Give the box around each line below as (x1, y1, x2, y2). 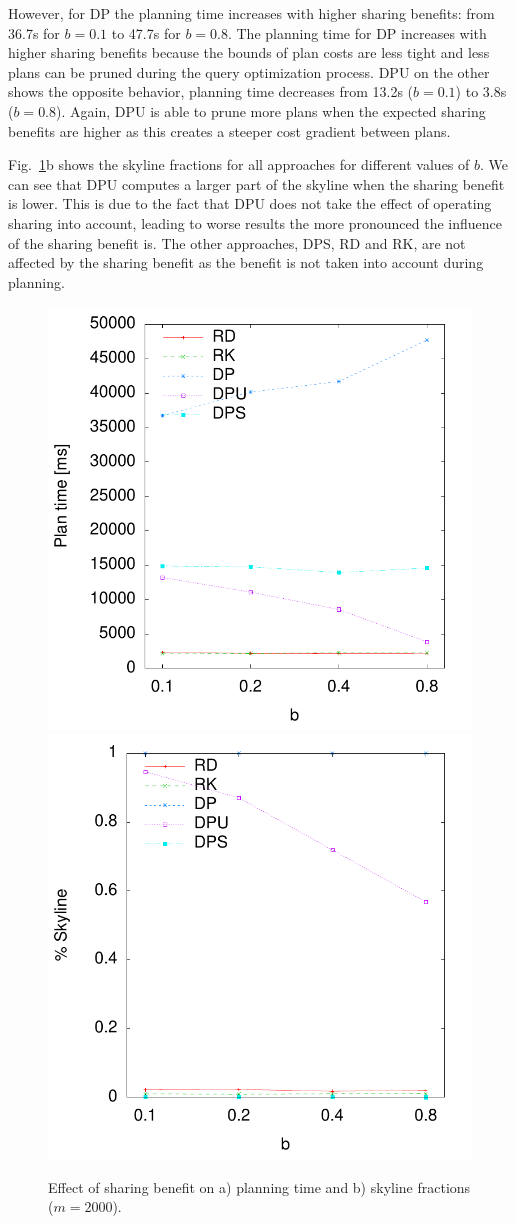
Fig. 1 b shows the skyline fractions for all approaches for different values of (8, 154, 470, 175)
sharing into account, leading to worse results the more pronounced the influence (8, 212, 503, 233)
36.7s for (8, 22, 60, 43)
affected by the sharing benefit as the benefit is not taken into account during (8, 252, 484, 273)
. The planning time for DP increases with (227, 22, 487, 43)
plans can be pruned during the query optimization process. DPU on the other (8, 61, 490, 82)
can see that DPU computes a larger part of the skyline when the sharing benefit (8, 173, 505, 194)
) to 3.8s (455, 81, 507, 102)
